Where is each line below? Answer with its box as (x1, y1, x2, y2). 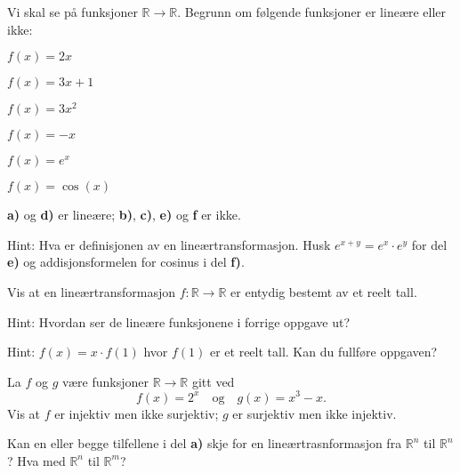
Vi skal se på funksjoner (7, 3, 138, 20)
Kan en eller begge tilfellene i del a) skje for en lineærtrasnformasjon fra (7, 434, 402, 453)
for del (411, 235, 448, 253)
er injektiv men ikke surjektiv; (54, 404, 219, 422)
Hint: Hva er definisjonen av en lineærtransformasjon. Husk (7, 235, 331, 253)
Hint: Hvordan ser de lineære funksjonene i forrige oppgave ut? (7, 312, 350, 331)
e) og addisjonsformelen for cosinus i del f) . (7, 253, 245, 271)
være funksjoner (61, 372, 149, 390)
